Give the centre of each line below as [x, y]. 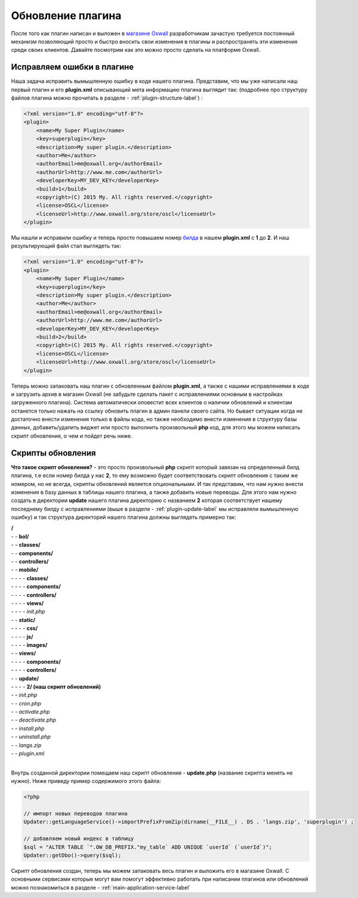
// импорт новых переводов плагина [75, 813]
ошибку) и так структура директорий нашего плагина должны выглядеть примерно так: [124, 517]
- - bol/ [20, 536]
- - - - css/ [24, 628]
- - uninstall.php [31, 737]
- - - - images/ [29, 645]
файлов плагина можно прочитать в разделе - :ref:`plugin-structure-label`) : [107, 98]
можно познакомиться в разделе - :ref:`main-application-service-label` [101, 887]
